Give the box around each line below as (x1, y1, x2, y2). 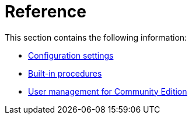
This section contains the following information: (5, 32, 187, 42)
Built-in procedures (28, 68, 102, 78)
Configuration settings (28, 50, 114, 60)
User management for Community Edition (28, 86, 187, 96)
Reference (5, 2, 86, 21)
